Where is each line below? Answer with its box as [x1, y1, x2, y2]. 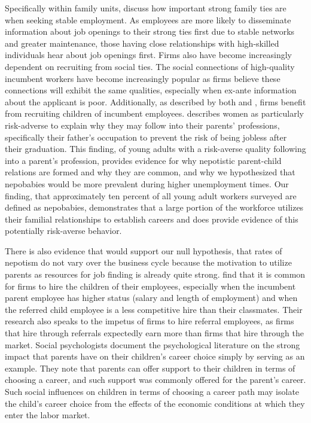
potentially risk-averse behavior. [5, 224, 122, 237]
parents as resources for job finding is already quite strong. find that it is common [5, 268, 306, 281]
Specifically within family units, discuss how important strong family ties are [5, 2, 286, 14]
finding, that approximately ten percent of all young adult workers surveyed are [5, 189, 297, 202]
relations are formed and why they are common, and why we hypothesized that [5, 166, 295, 178]
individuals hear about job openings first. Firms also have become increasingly [5, 48, 292, 61]
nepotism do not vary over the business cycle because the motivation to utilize [5, 256, 292, 269]
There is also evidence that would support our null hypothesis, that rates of [5, 244, 282, 257]
